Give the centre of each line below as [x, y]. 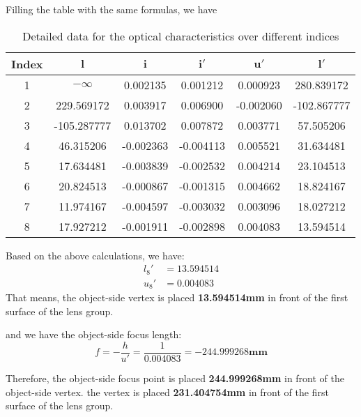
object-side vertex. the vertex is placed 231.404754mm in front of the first [167, 392]
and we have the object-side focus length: [94, 334]
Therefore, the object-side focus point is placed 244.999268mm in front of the [175, 378]
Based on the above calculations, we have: [95, 255]
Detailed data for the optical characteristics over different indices [181, 36]
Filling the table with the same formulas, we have [112, 9]
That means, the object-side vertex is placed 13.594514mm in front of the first [177, 297]
